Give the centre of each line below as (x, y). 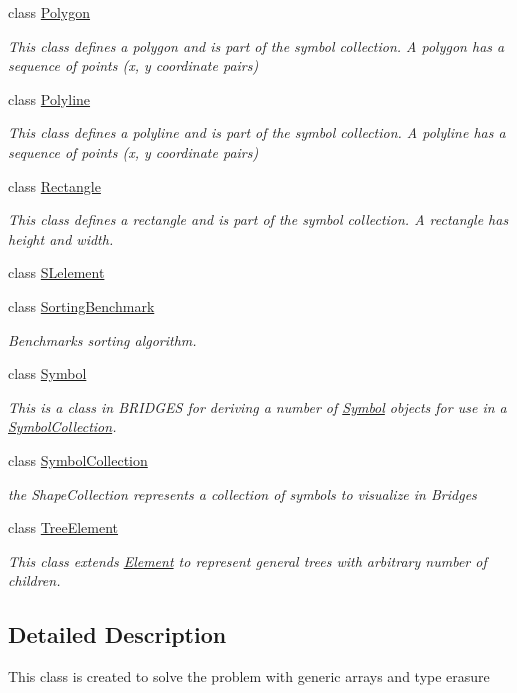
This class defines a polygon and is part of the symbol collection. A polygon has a (256, 45)
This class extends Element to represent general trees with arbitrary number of (247, 560)
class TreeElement (63, 527)
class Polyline (49, 98)
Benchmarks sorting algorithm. (102, 339)
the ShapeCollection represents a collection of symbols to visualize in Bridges (242, 493)
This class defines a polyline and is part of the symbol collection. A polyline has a (257, 132)
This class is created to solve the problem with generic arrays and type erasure (249, 676)
